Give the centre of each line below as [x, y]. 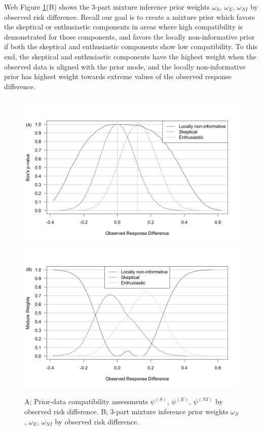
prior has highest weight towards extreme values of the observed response [118, 76]
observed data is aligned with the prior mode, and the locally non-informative [125, 66]
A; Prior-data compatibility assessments [86, 401]
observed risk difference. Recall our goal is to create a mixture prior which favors [129, 16]
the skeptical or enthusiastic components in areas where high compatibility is [124, 27]
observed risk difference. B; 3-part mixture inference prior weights [126, 411]
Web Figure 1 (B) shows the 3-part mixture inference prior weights [107, 7]
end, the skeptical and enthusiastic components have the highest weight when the [130, 56]
